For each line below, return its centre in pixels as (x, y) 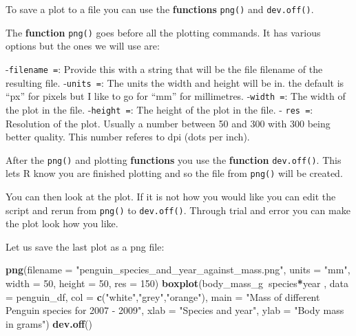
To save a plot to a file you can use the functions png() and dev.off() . (160, 9)
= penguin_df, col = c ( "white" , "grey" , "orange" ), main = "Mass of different (163, 296)
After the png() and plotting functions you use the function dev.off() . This (174, 159)
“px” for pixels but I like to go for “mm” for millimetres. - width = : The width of (176, 96)
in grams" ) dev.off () (49, 323)
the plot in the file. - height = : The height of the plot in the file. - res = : (159, 109)
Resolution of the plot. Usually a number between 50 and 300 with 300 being (168, 123)
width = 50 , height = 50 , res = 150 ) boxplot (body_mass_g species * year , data (177, 283)
